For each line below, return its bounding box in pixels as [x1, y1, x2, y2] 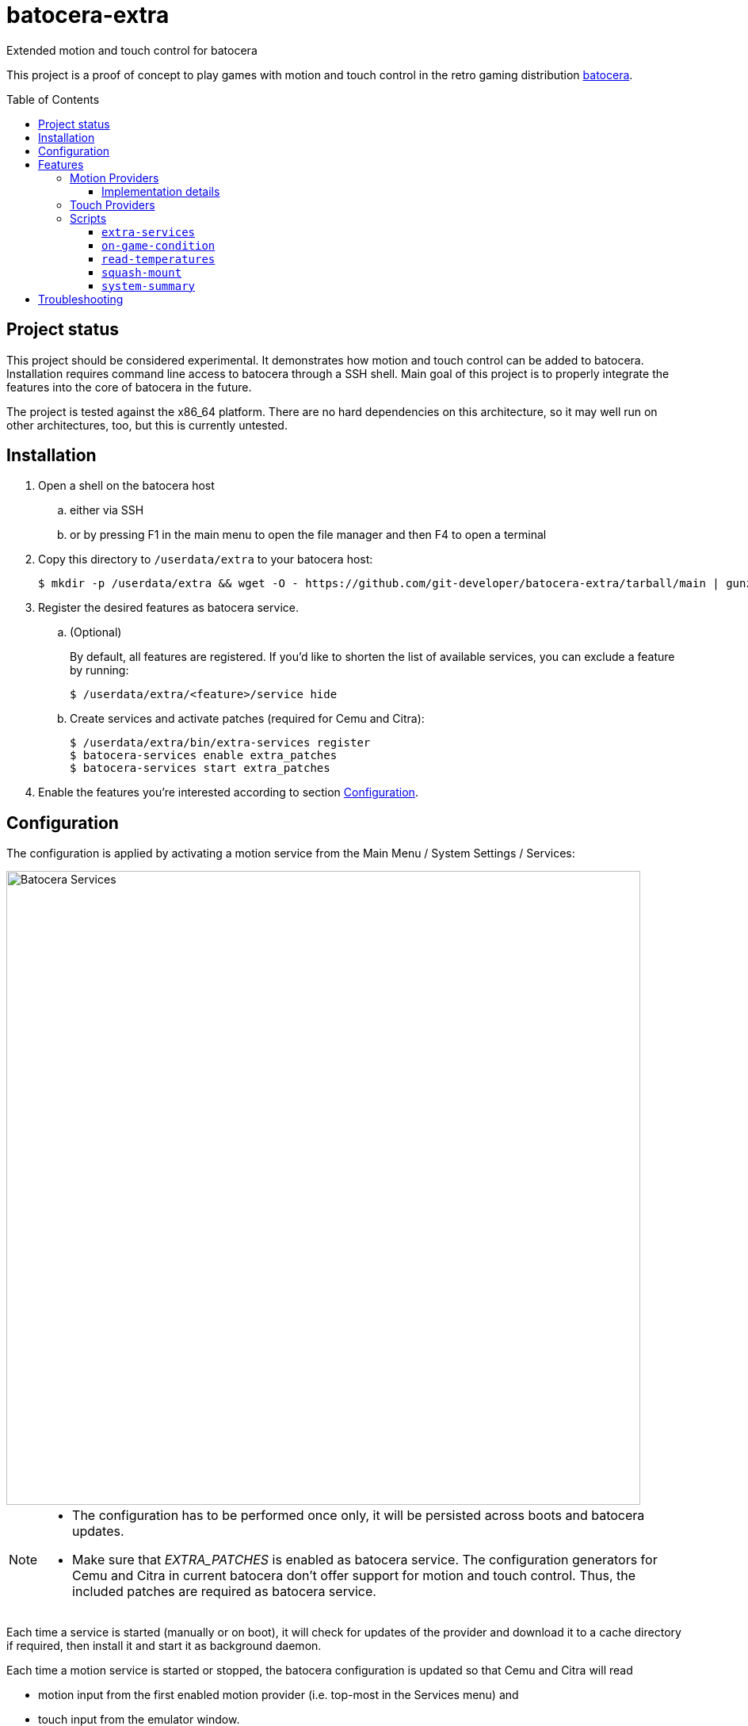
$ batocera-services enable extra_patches [70, 749, 338, 762]
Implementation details [101, 184, 220, 198]
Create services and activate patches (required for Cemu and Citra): [70, 712, 425, 726]
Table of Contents [6, 92, 100, 106]
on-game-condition [101, 239, 216, 252]
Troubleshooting [38, 292, 124, 306]
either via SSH [70, 503, 144, 517]
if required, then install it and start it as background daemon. [6, 1639, 322, 1653]
